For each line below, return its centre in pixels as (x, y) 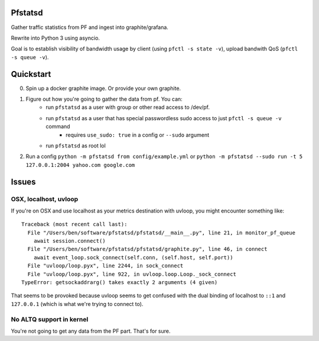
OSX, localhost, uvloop (45, 199)
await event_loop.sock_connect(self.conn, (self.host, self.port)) (133, 257)
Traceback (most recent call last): (74, 224)
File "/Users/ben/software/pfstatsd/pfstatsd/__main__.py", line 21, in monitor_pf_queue (161, 233)
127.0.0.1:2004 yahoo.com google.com (80, 165)
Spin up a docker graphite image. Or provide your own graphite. (103, 88)
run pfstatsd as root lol (76, 146)
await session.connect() (69, 241)
